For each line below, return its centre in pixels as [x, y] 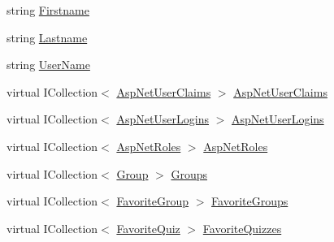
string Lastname [47, 37]
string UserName [48, 65]
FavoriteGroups [250, 201]
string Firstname [48, 10]
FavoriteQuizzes [242, 228]
